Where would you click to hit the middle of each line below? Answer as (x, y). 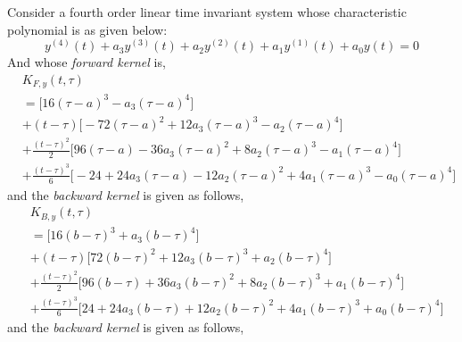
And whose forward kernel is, (87, 62)
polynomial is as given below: (87, 29)
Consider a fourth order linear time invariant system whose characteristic (207, 12)
